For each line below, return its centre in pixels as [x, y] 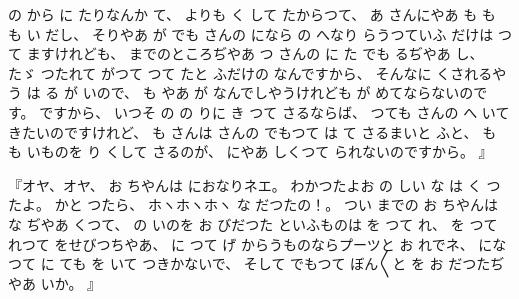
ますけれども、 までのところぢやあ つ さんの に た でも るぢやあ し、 [255, 53]
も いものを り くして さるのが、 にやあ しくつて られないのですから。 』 [250, 151]
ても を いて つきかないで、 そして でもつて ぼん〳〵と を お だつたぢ [282, 263]
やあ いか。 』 [55, 282]
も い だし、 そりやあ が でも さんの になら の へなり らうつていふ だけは [251, 33]
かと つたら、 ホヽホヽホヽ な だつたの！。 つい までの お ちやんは [276, 204]
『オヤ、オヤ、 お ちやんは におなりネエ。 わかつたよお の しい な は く [245, 184]
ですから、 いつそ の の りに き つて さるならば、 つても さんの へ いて [274, 111]
